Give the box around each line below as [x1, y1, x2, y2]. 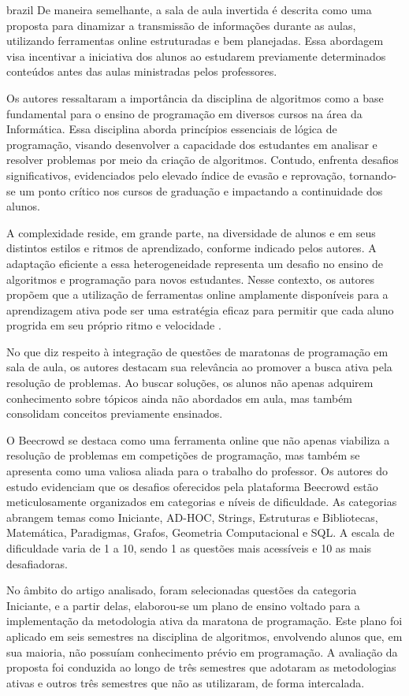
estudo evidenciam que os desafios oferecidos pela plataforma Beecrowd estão [6, 478, 378, 494]
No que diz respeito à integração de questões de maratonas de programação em [6, 343, 389, 359]
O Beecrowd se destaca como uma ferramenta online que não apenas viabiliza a [6, 431, 390, 448]
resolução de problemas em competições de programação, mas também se [6, 447, 360, 463]
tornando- [349, 166, 397, 183]
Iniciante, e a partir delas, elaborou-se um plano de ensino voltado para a [6, 597, 360, 613]
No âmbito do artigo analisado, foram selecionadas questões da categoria [6, 582, 357, 598]
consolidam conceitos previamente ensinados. [6, 405, 223, 422]
